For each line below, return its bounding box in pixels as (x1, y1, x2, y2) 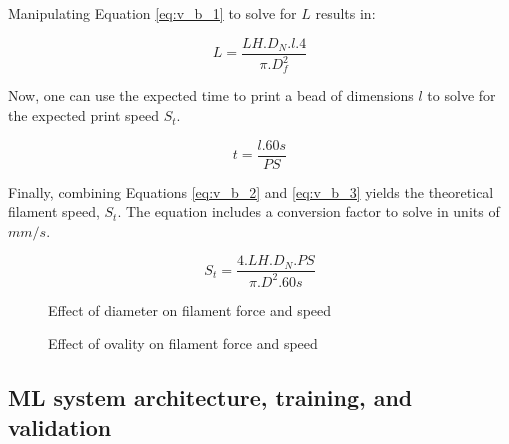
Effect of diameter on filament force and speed (48, 299, 332, 320)
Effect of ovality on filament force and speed (48, 333, 318, 354)
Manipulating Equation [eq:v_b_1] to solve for (8, 3, 297, 23)
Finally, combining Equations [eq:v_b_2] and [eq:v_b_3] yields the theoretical (8, 181, 494, 202)
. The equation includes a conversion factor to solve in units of (117, 201, 500, 222)
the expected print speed (8, 105, 160, 126)
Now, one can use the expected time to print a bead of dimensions (8, 85, 414, 106)
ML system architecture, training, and (8, 382, 413, 413)
